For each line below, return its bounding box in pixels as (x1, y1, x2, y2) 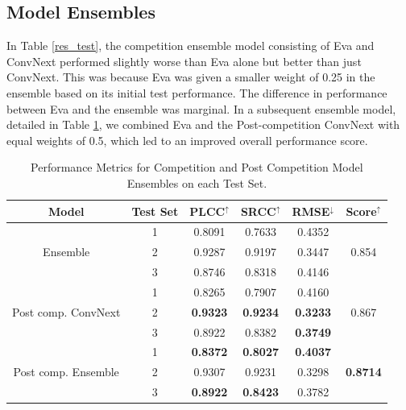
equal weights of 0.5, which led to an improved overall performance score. (6, 131, 368, 148)
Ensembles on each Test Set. (126, 174, 267, 191)
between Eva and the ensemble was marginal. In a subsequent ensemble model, (6, 100, 396, 117)
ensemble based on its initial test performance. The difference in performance (6, 84, 387, 101)
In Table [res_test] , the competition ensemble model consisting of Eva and (6, 37, 375, 54)
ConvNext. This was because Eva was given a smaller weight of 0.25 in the (6, 68, 375, 85)
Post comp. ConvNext (12, 303, 121, 320)
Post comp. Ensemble (13, 363, 119, 380)
